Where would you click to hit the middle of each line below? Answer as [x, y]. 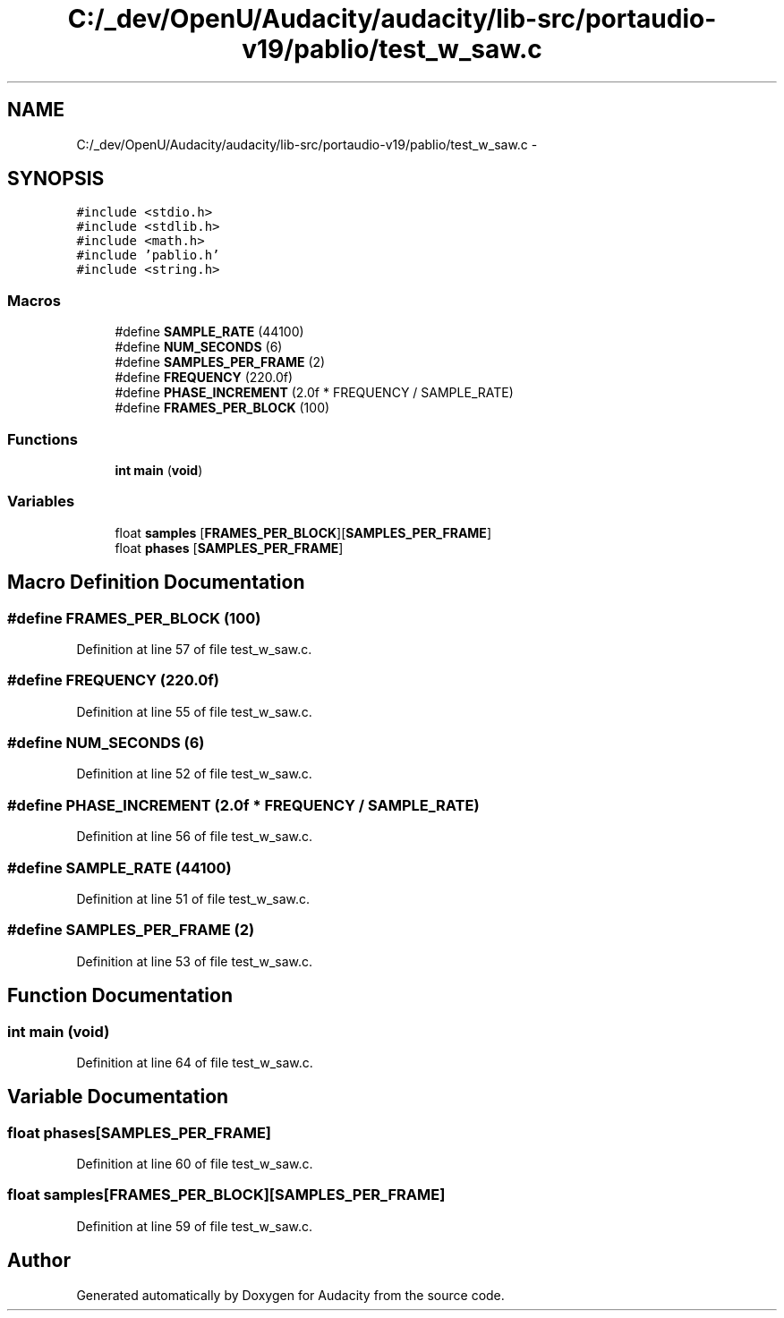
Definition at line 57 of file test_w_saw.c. [194, 649]
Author [39, 1261]
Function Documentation [120, 996]
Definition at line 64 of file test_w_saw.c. [195, 1062]
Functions [43, 439]
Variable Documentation [118, 1097]
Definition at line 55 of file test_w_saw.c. [194, 711]
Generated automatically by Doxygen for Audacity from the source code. [290, 1295]
